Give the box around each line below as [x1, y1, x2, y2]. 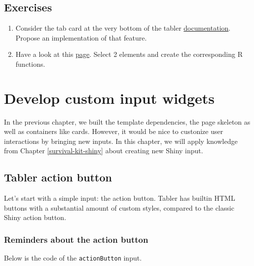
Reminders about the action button [4, 233, 148, 245]
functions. [15, 58, 45, 69]
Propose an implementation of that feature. [15, 32, 147, 43]
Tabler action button [4, 170, 112, 185]
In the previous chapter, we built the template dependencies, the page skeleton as [4, 116, 251, 127]
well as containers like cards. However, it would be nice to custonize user [4, 126, 223, 136]
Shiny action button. [4, 212, 67, 222]
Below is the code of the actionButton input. [4, 253, 142, 263]
